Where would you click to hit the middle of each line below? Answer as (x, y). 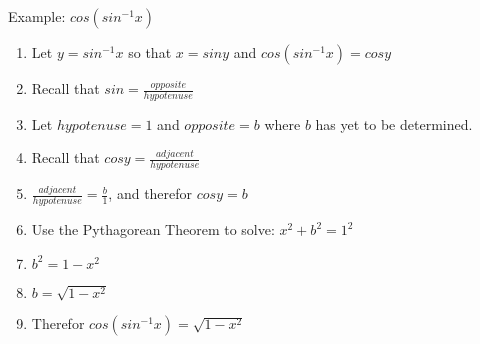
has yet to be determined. (394, 123)
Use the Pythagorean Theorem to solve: (153, 229)
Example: (37, 16)
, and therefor (150, 193)
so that (150, 52)
